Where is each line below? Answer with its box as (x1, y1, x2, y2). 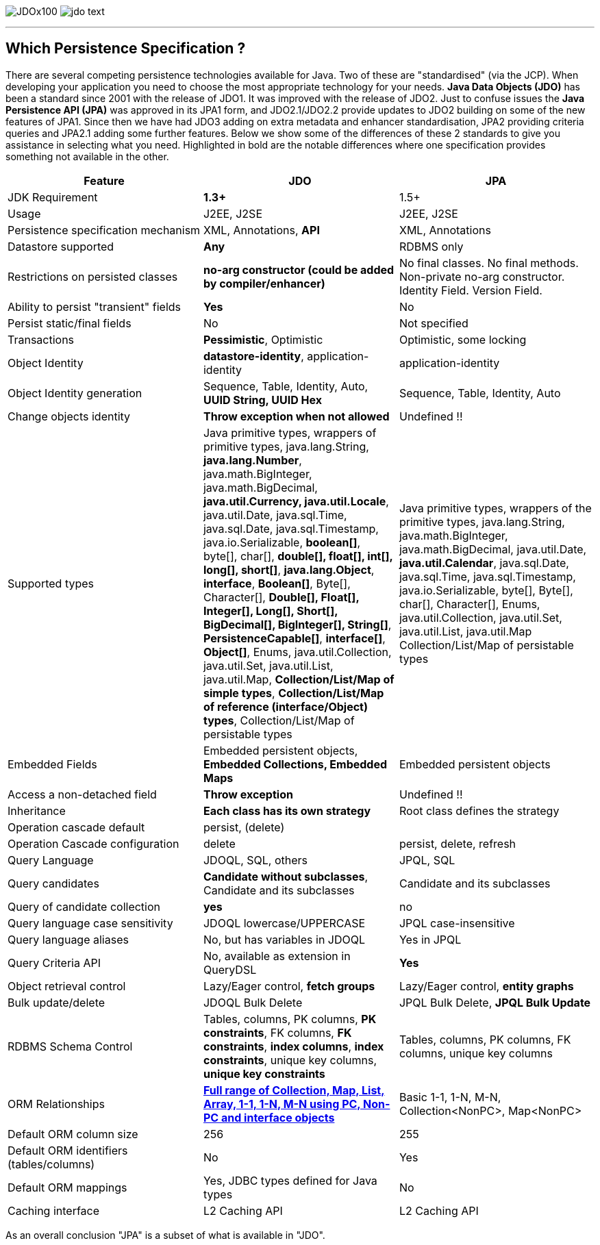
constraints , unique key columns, (203, 1053, 377, 1067)
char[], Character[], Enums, (399, 596, 540, 611)
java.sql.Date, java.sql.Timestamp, (203, 521, 379, 536)
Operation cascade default (8, 820, 145, 834)
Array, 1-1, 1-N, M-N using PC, (203, 1096, 361, 1111)
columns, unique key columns (399, 1046, 553, 1060)
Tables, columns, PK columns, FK (399, 1032, 571, 1046)
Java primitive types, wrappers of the (399, 501, 592, 515)
